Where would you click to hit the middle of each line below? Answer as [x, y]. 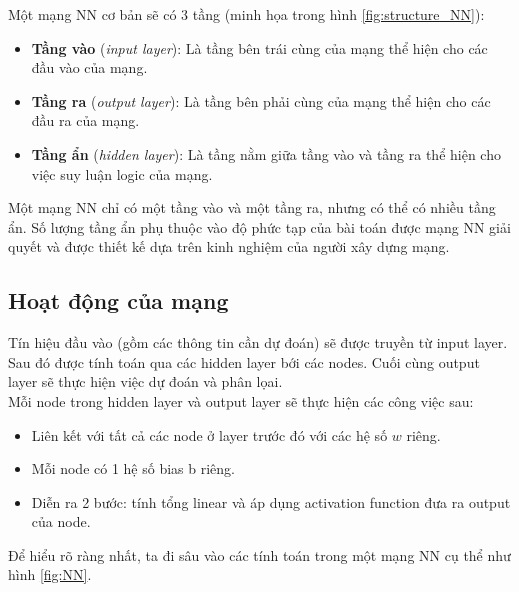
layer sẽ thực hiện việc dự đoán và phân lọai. [145, 381]
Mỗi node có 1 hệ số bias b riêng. [133, 468]
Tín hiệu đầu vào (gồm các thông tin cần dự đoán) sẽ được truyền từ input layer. [258, 342]
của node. [61, 521]
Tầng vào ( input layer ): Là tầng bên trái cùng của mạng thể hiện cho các [259, 47]
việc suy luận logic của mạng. [122, 173]
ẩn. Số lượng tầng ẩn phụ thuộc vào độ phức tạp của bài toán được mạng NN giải [259, 226]
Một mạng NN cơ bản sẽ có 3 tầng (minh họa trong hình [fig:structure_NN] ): [246, 14]
